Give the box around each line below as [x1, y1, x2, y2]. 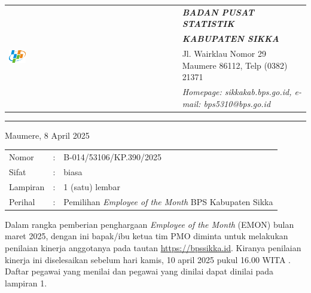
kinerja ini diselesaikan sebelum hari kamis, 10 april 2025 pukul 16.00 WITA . [5, 253, 291, 265]
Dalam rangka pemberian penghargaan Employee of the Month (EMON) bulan [5, 218, 294, 230]
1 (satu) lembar [63, 180, 120, 193]
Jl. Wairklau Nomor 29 [182, 47, 266, 60]
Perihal [9, 195, 35, 207]
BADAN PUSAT [182, 5, 254, 18]
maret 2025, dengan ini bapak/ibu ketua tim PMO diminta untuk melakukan [5, 230, 288, 242]
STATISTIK [182, 17, 234, 30]
